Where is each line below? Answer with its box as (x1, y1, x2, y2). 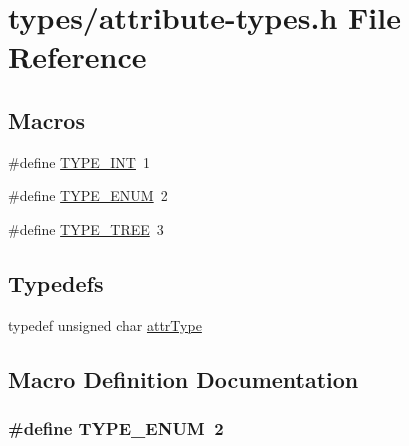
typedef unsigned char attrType (8, 314, 202, 335)
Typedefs (8, 267, 104, 298)
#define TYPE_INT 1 (8, 151, 150, 172)
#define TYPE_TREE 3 (8, 218, 164, 239)
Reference (8, 36, 147, 77)
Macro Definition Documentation (8, 363, 359, 394)
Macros (8, 104, 85, 135)
